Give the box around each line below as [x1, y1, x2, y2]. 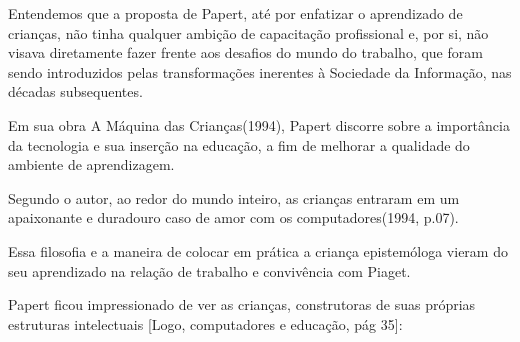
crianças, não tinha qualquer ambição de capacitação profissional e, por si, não [8, 22, 489, 43]
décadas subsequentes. [8, 81, 143, 102]
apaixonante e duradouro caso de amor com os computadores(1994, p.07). [8, 207, 459, 228]
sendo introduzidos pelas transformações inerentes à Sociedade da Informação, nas [8, 61, 512, 82]
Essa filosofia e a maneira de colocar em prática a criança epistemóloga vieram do [8, 240, 508, 261]
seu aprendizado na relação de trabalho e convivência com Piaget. [8, 260, 411, 281]
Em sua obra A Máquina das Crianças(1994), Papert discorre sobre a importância [8, 114, 510, 135]
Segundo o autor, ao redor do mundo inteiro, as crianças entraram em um [8, 187, 460, 208]
